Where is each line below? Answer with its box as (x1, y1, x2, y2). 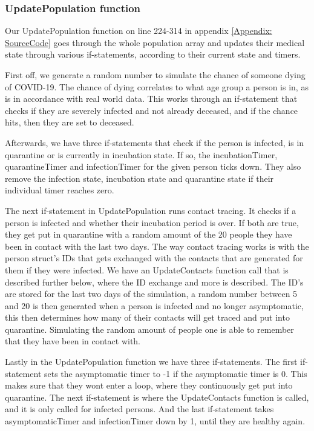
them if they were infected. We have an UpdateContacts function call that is (5, 263, 289, 276)
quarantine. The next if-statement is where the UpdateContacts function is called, (5, 390, 309, 403)
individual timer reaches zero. (5, 184, 114, 196)
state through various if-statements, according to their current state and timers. (5, 48, 301, 61)
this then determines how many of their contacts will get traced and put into (5, 311, 290, 324)
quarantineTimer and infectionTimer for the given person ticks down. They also (5, 160, 301, 173)
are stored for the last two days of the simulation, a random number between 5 (5, 287, 298, 300)
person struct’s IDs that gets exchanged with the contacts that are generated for (5, 252, 303, 264)
